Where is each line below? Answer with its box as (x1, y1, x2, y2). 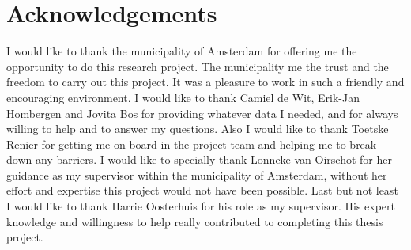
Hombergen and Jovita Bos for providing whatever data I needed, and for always (6, 104, 398, 121)
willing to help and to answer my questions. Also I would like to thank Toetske (6, 120, 389, 137)
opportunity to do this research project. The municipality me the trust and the (6, 58, 389, 74)
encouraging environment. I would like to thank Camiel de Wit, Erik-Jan (6, 89, 360, 105)
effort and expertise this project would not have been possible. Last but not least (6, 182, 398, 199)
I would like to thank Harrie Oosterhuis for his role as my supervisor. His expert (6, 198, 396, 214)
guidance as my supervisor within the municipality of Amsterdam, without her (6, 166, 387, 183)
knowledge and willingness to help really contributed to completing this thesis (6, 213, 383, 229)
